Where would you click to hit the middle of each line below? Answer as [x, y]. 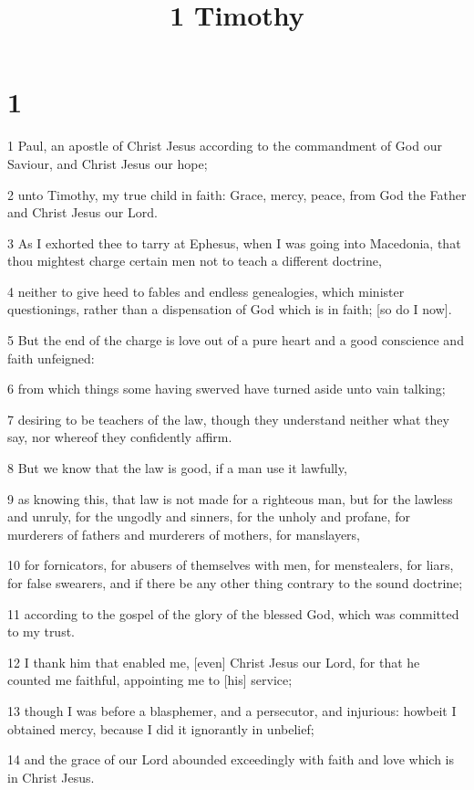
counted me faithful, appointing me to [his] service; [150, 680]
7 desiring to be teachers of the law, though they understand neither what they [228, 419]
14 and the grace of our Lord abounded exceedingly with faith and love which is [231, 759]
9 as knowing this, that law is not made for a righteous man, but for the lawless [230, 498]
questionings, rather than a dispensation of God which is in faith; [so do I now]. [230, 309]
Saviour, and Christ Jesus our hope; [108, 163]
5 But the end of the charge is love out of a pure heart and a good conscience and [236, 340]
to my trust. [41, 632]
